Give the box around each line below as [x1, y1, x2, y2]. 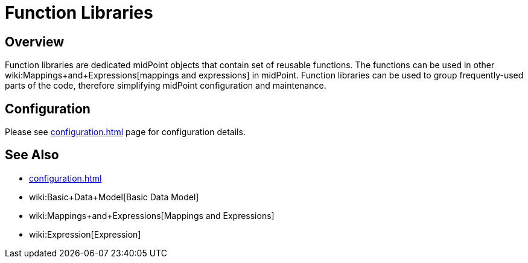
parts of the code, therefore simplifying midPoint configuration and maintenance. [5, 80, 326, 91]
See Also [5, 147, 59, 163]
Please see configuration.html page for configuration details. [5, 127, 246, 138]
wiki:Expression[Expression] [29, 229, 141, 239]
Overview [5, 34, 65, 49]
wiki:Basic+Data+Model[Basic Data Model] [29, 191, 199, 202]
